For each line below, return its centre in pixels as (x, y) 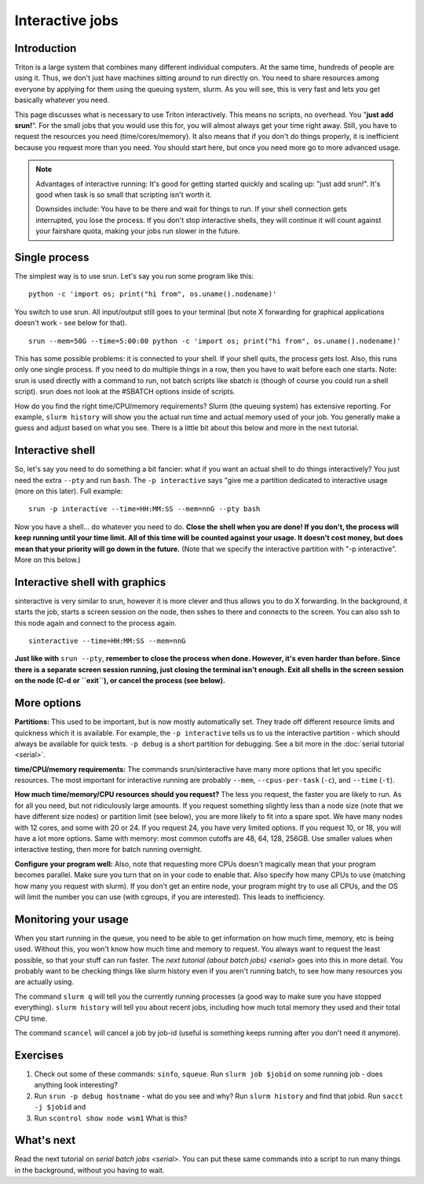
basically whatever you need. (62, 100)
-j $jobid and (60, 1107)
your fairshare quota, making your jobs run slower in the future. (138, 231)
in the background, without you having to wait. (90, 1170)
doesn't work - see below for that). (71, 323)
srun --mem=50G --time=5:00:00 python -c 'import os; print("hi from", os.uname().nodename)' (215, 341)
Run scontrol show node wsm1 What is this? (111, 1118)
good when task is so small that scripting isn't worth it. (124, 194)
